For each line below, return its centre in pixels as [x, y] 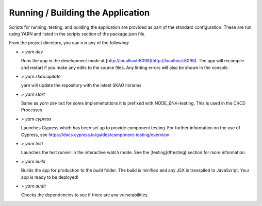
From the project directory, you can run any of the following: [69, 43]
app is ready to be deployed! [50, 177]
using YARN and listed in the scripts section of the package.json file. [77, 34]
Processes [32, 110]
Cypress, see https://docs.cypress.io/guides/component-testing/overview [95, 135]
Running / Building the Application [79, 13]
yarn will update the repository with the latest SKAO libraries [81, 86]
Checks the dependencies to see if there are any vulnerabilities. [85, 195]
